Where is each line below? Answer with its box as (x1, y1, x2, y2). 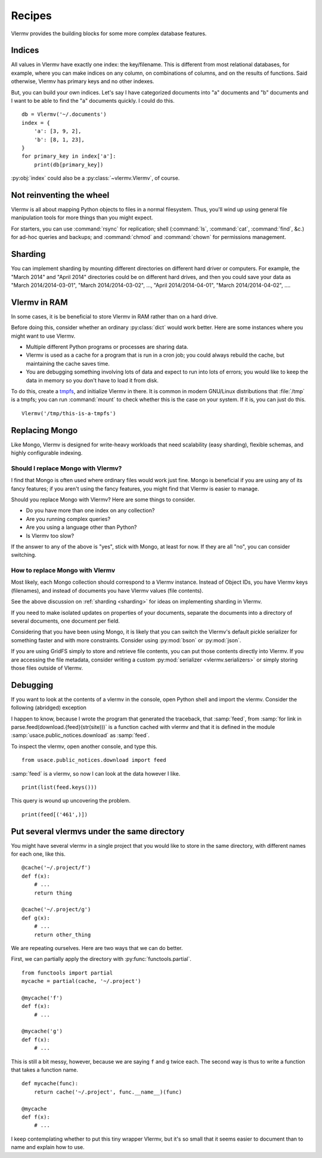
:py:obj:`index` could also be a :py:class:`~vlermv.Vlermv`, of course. (11, 174, 180, 182)
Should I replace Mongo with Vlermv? (11, 464, 122, 472)
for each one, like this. (11, 850, 66, 857)
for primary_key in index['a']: (21, 153, 116, 160)
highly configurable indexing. (11, 449, 83, 457)
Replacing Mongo (11, 425, 78, 436)
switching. (11, 552, 37, 559)
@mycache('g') (21, 1028, 63, 1035)
